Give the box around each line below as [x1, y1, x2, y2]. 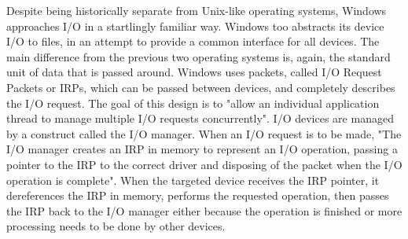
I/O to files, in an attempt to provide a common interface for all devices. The [6, 33, 380, 50]
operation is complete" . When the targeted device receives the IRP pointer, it [6, 171, 380, 188]
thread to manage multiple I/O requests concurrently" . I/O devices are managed [6, 110, 394, 127]
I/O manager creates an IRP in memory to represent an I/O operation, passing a [6, 141, 398, 157]
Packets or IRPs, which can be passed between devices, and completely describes [6, 79, 395, 95]
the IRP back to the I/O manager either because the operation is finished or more [6, 202, 402, 219]
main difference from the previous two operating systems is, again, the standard [6, 48, 391, 64]
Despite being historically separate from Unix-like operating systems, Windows [6, 2, 387, 18]
